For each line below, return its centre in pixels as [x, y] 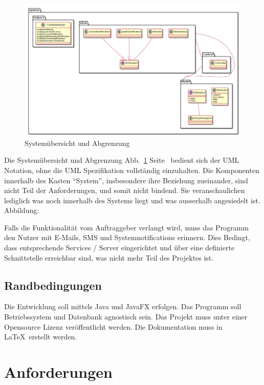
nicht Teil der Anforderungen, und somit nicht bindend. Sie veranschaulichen [125, 190]
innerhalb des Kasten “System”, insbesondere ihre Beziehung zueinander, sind [126, 180]
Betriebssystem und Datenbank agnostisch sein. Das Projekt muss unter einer [126, 317]
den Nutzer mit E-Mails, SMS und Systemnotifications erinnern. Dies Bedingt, [127, 237]
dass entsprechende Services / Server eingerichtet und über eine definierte [119, 248]
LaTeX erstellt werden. [41, 337]
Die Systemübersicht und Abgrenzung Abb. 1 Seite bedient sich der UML [122, 160]
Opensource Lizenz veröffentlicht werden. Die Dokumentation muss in [113, 326]
